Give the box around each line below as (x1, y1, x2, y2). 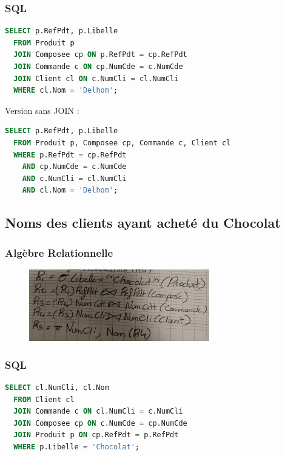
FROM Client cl (13, 395, 75, 404)
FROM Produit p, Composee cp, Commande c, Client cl (13, 138, 231, 147)
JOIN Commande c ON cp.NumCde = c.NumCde (13, 62, 183, 71)
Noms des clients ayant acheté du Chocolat (5, 213, 281, 232)
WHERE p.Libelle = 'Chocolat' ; (13, 442, 139, 451)
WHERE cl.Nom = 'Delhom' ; (13, 86, 118, 95)
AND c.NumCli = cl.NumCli (22, 174, 127, 183)
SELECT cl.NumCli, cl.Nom (5, 383, 109, 392)
